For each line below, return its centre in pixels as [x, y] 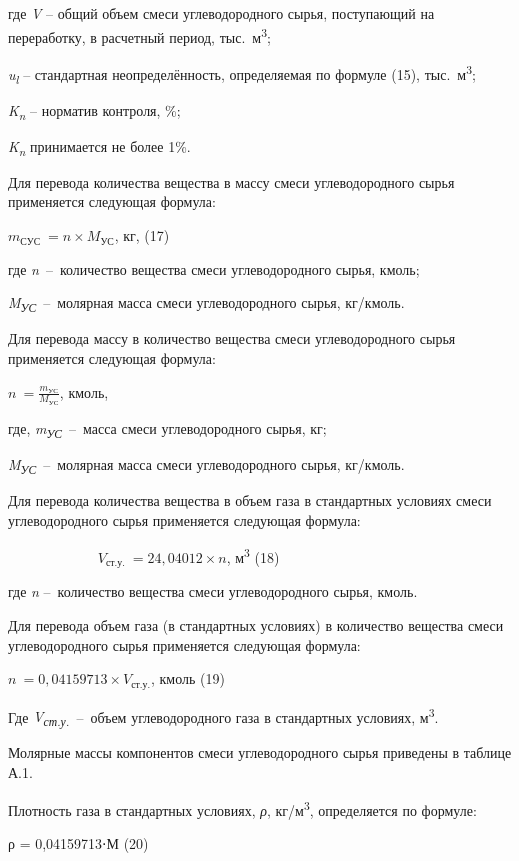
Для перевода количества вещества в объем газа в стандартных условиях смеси [250, 500]
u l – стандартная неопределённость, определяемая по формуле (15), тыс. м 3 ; [242, 73]
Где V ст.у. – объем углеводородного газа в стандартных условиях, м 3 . [223, 716]
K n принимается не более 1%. [99, 147]
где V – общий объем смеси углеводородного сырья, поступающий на [221, 13]
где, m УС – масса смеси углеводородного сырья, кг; [167, 429]
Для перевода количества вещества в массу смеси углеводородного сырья [231, 181]
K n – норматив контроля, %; [94, 111]
